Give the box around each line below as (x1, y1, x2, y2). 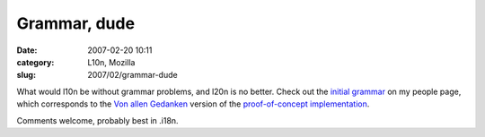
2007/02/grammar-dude (87, 70, 179, 81)
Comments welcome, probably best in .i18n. (16, 115, 179, 125)
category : (16, 56, 55, 67)
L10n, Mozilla (87, 56, 136, 67)
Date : (16, 45, 38, 56)
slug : (16, 70, 36, 81)
